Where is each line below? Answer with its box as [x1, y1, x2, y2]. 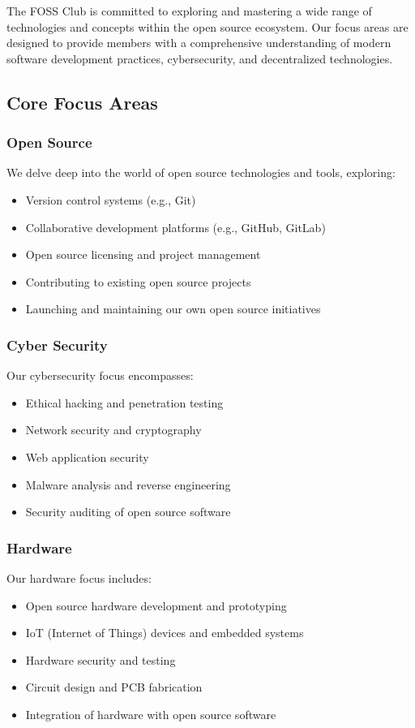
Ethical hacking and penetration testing [25, 394, 224, 411]
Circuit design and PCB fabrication [25, 678, 203, 696]
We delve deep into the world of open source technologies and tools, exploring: [6, 164, 396, 181]
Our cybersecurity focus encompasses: [6, 367, 194, 384]
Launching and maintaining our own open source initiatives [25, 300, 321, 317]
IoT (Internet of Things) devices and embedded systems [25, 624, 304, 641]
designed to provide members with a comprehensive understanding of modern [6, 34, 391, 51]
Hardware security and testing [25, 651, 176, 668]
